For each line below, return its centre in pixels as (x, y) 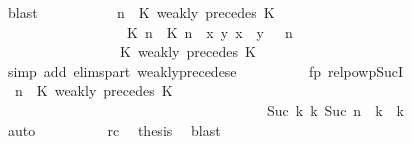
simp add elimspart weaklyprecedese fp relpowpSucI (205, 70)
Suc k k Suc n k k (335, 109)
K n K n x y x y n (209, 31)
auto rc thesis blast (114, 129)
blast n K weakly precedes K (141, 12)
